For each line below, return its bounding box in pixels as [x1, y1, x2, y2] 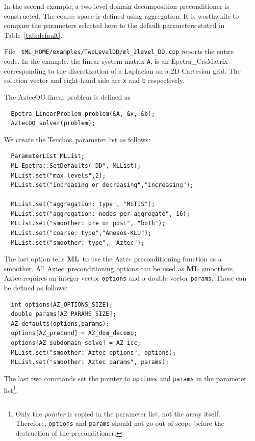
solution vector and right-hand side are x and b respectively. [4, 75, 184, 85]
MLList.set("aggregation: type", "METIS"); [11, 201, 155, 208]
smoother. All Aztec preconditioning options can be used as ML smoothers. [4, 263, 235, 273]
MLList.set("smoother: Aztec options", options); [11, 349, 176, 356]
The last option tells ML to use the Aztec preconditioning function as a [4, 254, 222, 264]
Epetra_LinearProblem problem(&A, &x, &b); [11, 110, 155, 117]
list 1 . [4, 383, 18, 395]
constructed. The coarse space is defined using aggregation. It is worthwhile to [4, 10, 239, 21]
